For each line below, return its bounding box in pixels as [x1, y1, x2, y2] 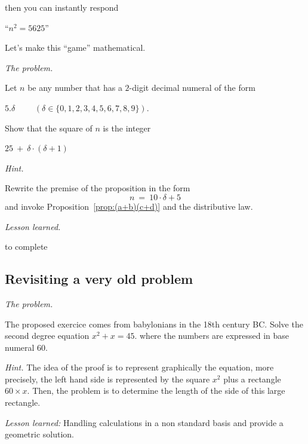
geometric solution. [5, 428, 75, 440]
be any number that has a [27, 81, 122, 94]
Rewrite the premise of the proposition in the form [5, 182, 190, 194]
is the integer [103, 121, 151, 134]
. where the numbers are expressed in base [134, 329, 289, 342]
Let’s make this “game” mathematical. [5, 41, 146, 54]
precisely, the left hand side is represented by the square [5, 372, 210, 385]
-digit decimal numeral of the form [129, 81, 255, 94]
